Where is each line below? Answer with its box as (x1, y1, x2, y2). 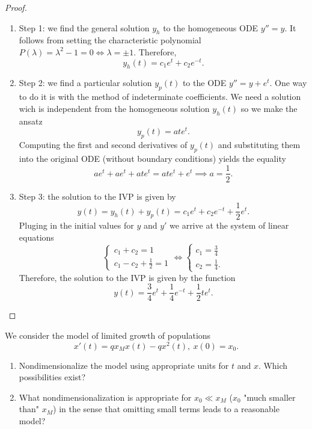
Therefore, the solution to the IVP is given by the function (19, 271, 236, 283)
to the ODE (182, 76, 227, 89)
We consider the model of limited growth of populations (5, 329, 211, 341)
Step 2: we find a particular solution (19, 76, 152, 89)
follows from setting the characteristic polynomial (19, 34, 201, 46)
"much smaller (243, 390, 296, 403)
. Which (258, 359, 288, 371)
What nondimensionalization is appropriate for (19, 390, 192, 403)
